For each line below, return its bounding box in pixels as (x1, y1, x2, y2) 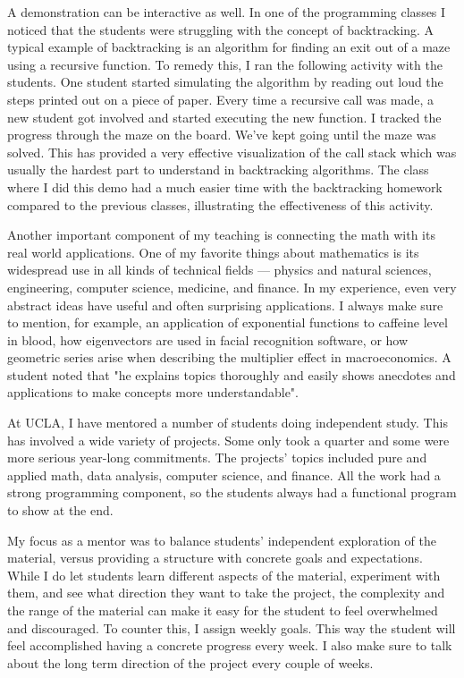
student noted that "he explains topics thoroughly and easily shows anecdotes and (7, 365, 456, 384)
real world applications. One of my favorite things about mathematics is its (7, 242, 419, 261)
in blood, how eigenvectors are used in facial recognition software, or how (7, 330, 409, 349)
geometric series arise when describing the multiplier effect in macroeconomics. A (7, 348, 451, 367)
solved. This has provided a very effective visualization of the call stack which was (7, 142, 457, 161)
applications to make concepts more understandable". (7, 383, 299, 402)
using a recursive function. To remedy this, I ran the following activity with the (7, 55, 443, 73)
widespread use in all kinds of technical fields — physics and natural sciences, (7, 260, 432, 279)
